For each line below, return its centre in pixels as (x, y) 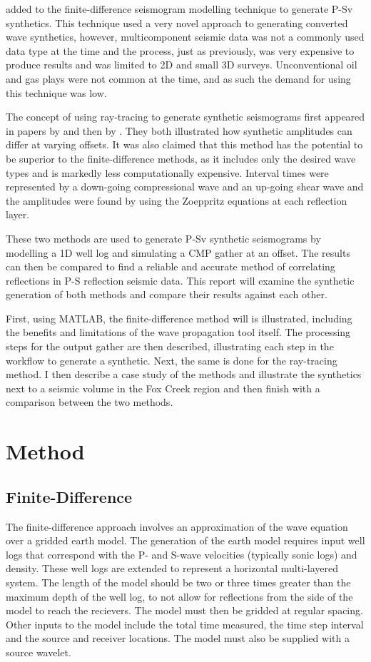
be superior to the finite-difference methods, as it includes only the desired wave (181, 158)
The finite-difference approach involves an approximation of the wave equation (177, 526)
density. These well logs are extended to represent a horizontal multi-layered (172, 568)
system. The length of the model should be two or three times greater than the (178, 582)
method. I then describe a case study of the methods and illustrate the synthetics (184, 374)
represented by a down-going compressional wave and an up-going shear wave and (185, 187)
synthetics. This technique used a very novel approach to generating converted (177, 22)
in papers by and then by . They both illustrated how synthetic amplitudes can (179, 130)
